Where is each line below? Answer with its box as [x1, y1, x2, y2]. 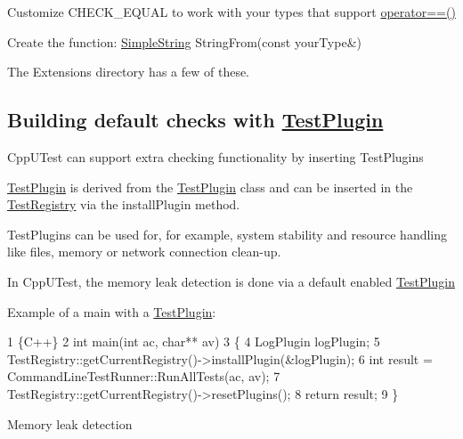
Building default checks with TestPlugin [7, 106, 384, 134]
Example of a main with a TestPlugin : [7, 302, 216, 321]
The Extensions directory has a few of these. [7, 62, 250, 81]
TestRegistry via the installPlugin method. [7, 195, 240, 214]
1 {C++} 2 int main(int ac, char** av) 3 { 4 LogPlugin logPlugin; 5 [7, 332, 380, 351]
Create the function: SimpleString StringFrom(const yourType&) [7, 32, 361, 51]
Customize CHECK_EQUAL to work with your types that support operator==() [7, 3, 456, 20]
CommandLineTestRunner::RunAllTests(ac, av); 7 [7, 367, 280, 386]
